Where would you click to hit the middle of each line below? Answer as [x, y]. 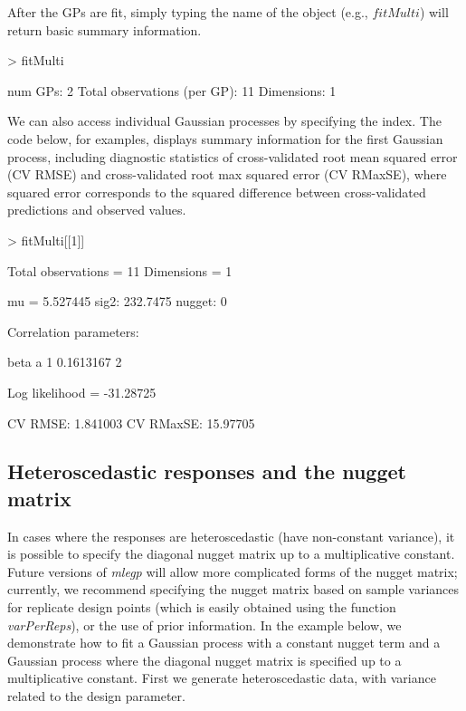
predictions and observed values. [97, 210]
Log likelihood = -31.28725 [82, 392]
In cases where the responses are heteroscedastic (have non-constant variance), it [231, 536]
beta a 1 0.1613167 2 [65, 362]
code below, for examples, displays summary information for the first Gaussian [225, 138]
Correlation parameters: [73, 331]
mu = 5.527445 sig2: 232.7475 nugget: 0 [117, 301]
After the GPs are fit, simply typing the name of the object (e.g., [188, 12]
